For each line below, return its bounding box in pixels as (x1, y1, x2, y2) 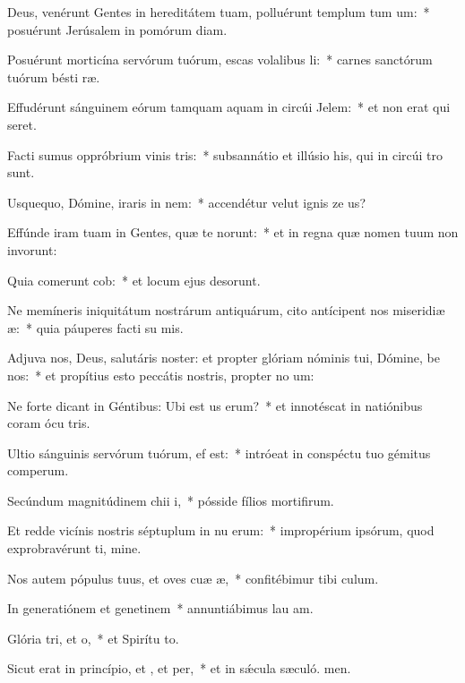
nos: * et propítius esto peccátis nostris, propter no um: (7, 365, 314, 384)
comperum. (7, 461, 69, 480)
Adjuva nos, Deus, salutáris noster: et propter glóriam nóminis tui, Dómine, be (7, 348, 440, 367)
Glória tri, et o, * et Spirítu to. (7, 628, 179, 647)
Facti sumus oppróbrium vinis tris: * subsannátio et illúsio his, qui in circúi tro (7, 145, 443, 164)
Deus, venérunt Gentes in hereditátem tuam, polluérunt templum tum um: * (7, 3, 430, 21)
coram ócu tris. (7, 414, 90, 432)
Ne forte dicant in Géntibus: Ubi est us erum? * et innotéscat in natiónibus (7, 396, 423, 414)
